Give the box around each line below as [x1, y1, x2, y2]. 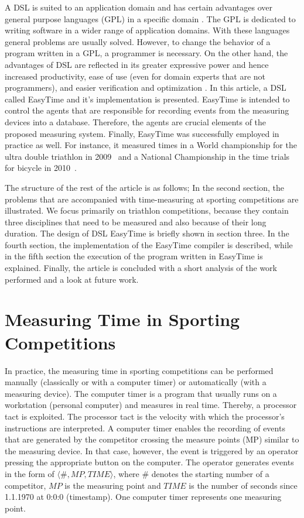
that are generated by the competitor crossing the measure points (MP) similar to [5, 433, 299, 445]
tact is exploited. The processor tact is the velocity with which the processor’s [5, 410, 285, 422]
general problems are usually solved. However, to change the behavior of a [5, 35, 271, 47]
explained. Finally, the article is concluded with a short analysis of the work [5, 262, 277, 274]
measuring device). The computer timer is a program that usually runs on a [5, 387, 277, 399]
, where [113, 467, 139, 479]
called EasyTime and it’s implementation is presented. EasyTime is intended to [5, 92, 290, 105]
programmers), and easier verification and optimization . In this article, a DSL [5, 81, 286, 94]
